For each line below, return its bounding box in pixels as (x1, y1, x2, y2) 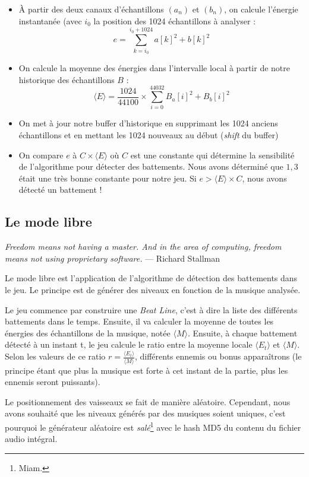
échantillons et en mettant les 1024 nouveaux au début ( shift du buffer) (18, 129, 279, 141)
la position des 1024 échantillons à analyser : (93, 14, 256, 27)
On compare (18, 148, 64, 161)
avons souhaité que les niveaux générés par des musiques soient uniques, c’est (5, 407, 286, 419)
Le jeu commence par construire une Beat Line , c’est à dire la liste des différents (5, 303, 298, 316)
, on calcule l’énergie (224, 3, 298, 15)
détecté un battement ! (18, 183, 102, 196)
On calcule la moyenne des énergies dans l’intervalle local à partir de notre (18, 62, 290, 74)
